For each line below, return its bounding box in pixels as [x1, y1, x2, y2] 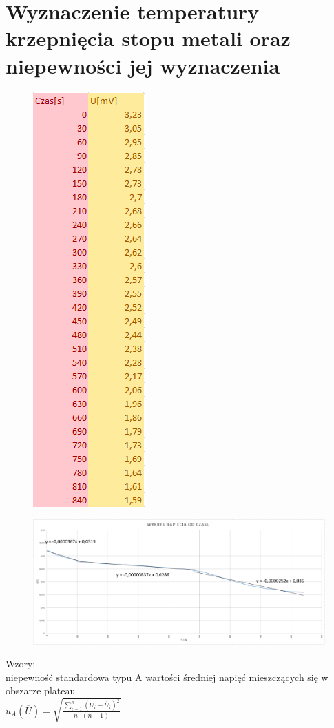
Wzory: [6, 656, 36, 671]
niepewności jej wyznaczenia [6, 51, 280, 79]
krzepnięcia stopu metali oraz [6, 24, 291, 52]
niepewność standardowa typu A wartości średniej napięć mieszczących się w [6, 669, 328, 684]
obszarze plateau [6, 683, 76, 698]
